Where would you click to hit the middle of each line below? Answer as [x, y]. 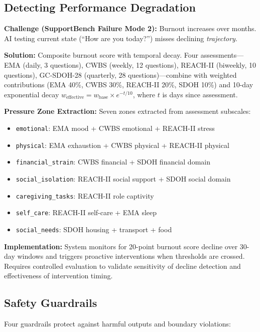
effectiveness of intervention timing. [58, 276]
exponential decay [32, 94]
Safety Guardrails [51, 303]
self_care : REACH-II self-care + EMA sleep [86, 212]
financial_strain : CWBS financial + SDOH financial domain [113, 162]
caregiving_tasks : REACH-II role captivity [85, 195]
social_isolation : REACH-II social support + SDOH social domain [123, 178]
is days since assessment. [200, 94]
